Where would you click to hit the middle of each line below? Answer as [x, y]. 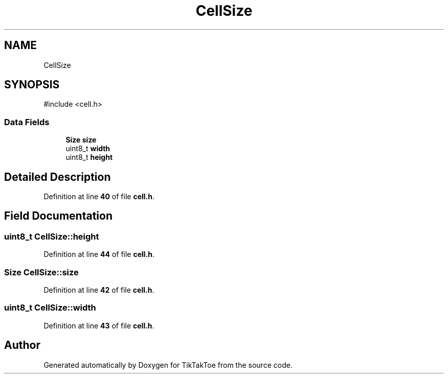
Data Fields [27, 122]
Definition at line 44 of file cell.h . [99, 254]
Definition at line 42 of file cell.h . [99, 290]
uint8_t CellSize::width [50, 308]
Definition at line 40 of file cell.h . [99, 197]
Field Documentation [58, 216]
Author [22, 345]
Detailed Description [58, 177]
